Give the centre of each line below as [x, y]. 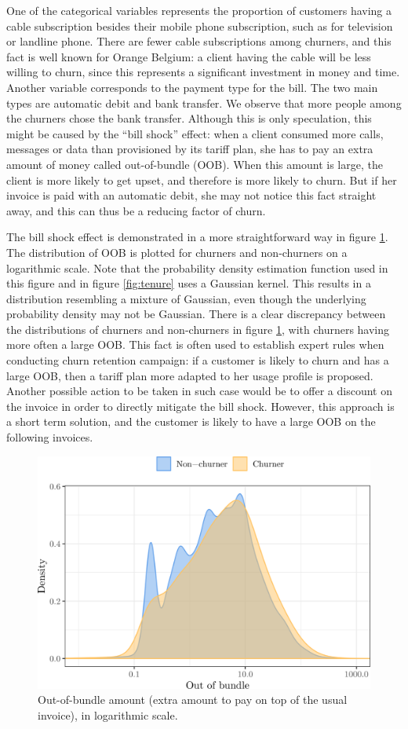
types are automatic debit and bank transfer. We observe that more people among [204, 103]
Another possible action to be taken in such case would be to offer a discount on [199, 391]
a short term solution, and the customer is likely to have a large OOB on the [191, 421]
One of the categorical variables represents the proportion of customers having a [199, 10]
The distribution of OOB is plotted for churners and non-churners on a [177, 252]
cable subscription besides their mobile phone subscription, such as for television [200, 26]
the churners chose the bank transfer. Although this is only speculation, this [189, 118]
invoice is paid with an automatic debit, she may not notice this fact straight [191, 195]
